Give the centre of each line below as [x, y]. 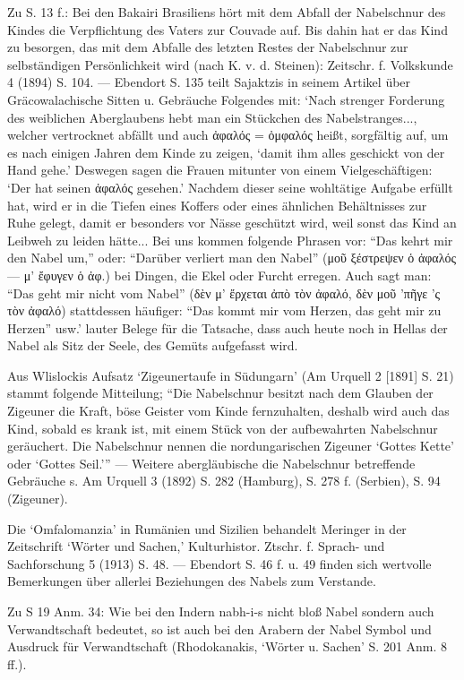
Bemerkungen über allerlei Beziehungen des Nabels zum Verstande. [192, 581]
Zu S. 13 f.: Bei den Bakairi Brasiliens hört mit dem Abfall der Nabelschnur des [227, 12]
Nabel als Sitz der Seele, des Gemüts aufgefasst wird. [153, 345]
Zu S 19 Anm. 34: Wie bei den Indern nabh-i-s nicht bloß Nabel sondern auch [221, 611]
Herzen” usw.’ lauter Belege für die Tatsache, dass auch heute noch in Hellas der [228, 327]
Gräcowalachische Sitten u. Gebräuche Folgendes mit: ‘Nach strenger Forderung [226, 99]
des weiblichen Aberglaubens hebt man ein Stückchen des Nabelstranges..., [212, 117]
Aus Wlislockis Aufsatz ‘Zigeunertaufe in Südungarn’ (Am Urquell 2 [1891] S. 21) [231, 375]
